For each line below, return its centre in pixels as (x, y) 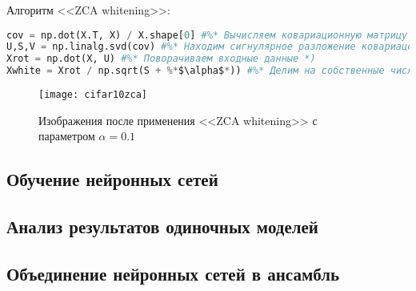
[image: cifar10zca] (93, 95)
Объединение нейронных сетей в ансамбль (173, 273)
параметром (67, 136)
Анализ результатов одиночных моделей (162, 226)
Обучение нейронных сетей (112, 179)
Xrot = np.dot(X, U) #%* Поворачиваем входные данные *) (161, 59)
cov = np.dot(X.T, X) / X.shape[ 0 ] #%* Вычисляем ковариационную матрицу (207, 35)
